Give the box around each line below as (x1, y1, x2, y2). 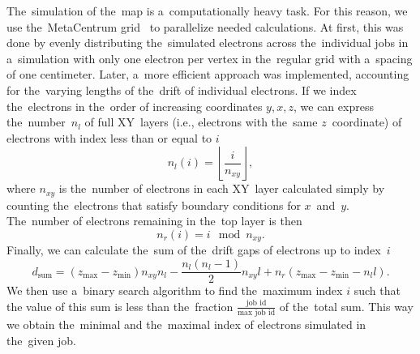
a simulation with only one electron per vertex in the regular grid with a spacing (6, 49, 413, 66)
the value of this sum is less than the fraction (6, 297, 234, 314)
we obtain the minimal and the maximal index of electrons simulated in (6, 316, 366, 332)
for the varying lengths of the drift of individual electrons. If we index (6, 81, 357, 98)
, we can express (293, 97, 374, 114)
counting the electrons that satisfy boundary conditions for (6, 196, 301, 213)
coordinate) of (332, 113, 402, 130)
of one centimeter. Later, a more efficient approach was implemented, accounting (6, 66, 409, 83)
